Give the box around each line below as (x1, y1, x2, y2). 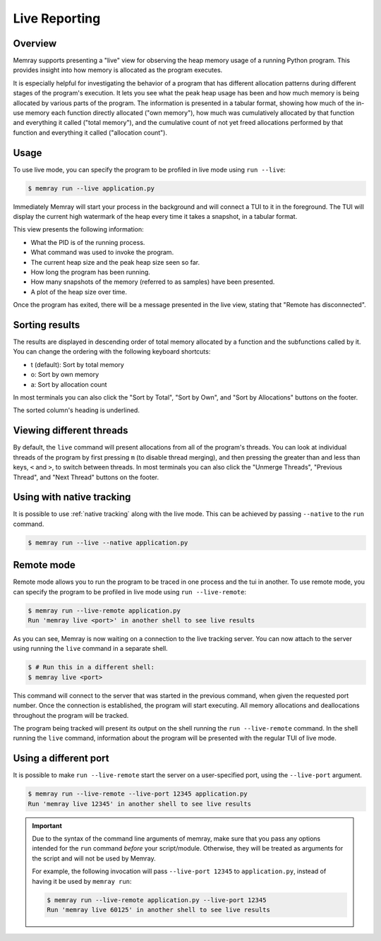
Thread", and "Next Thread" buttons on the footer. (13, 473, 159, 481)
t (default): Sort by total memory (30, 360, 125, 368)
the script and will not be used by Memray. (32, 854, 157, 863)
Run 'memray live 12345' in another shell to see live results (28, 800, 252, 808)
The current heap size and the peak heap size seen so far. (30, 258, 200, 266)
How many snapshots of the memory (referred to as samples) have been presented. (30, 277, 275, 286)
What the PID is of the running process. (30, 238, 145, 246)
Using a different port (13, 753, 109, 765)
